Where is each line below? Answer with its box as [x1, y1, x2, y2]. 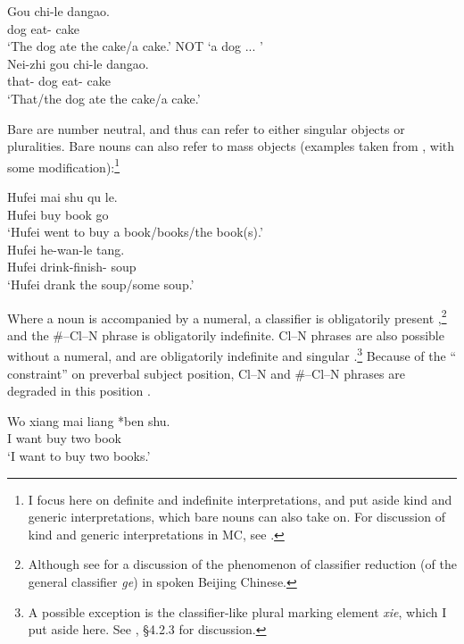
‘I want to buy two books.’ [7, 447, 151, 465]
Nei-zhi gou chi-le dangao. [7, 54, 149, 72]
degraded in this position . [7, 381, 151, 400]
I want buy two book [7, 429, 121, 447]
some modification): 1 [7, 155, 120, 176]
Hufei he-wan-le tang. [7, 239, 125, 258]
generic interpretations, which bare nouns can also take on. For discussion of [28, 507, 445, 526]
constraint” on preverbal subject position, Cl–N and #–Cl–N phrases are [7, 364, 405, 382]
